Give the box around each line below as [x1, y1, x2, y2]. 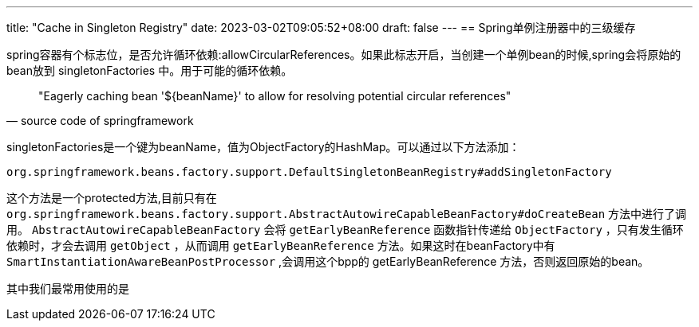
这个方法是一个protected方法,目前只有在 [6, 191, 217, 204]
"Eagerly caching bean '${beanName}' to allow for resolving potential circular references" [38, 89, 511, 103]
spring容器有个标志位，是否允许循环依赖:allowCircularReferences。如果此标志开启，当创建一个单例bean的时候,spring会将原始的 [6, 48, 681, 61]
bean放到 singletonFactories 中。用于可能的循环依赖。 [6, 64, 293, 77]
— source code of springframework [6, 114, 194, 127]
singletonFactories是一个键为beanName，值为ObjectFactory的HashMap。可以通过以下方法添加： [6, 140, 520, 154]
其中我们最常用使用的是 [6, 282, 129, 295]
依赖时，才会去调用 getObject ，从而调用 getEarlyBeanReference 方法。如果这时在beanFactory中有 [6, 239, 555, 252]
